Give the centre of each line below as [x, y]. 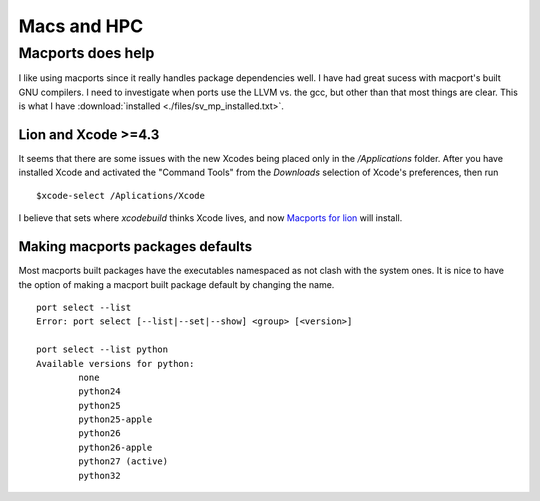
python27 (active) [123, 461]
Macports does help [86, 53]
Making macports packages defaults [135, 246]
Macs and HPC [81, 26]
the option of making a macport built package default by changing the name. [176, 284]
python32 [99, 475]
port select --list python [102, 349]
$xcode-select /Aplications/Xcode [120, 195]
